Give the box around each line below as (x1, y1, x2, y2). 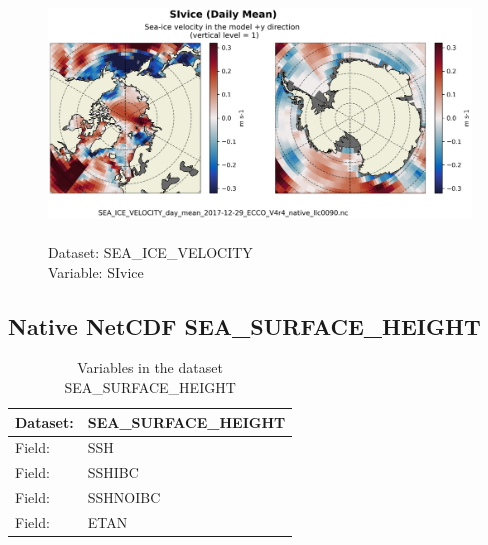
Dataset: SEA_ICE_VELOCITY (48, 241, 253, 262)
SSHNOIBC (87, 487, 161, 508)
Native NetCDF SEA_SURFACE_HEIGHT (8, 310, 481, 341)
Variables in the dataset (77, 357, 223, 378)
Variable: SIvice (48, 261, 144, 282)
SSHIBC (87, 462, 139, 483)
